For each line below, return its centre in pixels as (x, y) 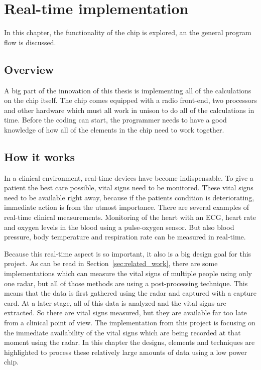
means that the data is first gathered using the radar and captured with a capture (130, 293)
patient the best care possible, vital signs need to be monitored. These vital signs (129, 188)
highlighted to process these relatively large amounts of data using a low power (125, 352)
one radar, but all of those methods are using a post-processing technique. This (126, 283)
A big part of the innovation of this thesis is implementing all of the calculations (128, 90)
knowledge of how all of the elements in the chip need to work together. (114, 129)
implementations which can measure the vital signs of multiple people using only (128, 273)
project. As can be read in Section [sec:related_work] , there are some (111, 263)
